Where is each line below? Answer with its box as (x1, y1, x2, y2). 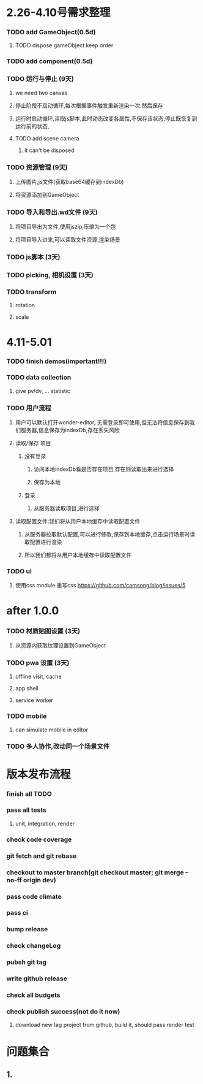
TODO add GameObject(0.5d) (6, 28, 96, 37)
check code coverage (6, 835, 72, 844)
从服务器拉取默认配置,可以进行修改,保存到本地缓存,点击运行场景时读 (24, 531, 196, 538)
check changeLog (6, 942, 61, 950)
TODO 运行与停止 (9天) (6, 75, 75, 83)
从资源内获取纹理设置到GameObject (15, 641, 106, 649)
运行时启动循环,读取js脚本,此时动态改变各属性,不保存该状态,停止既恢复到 (15, 115, 197, 122)
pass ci (6, 909, 29, 917)
